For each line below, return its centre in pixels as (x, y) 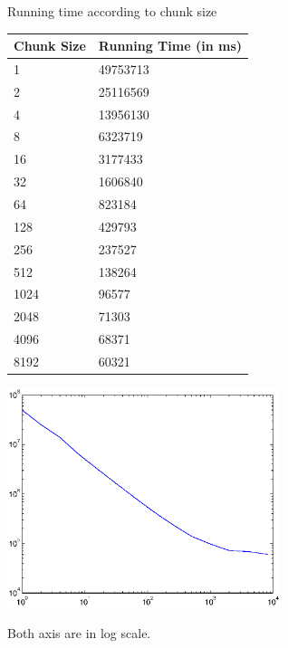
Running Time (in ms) (170, 46)
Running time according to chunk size (112, 11)
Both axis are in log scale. (79, 632)
